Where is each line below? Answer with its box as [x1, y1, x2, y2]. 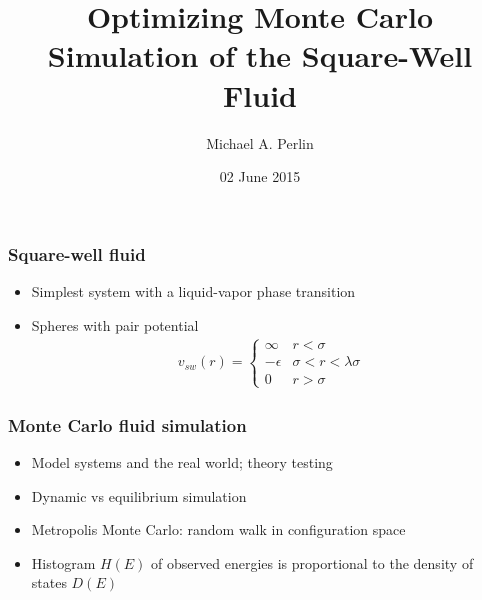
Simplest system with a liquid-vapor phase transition [31, 280, 356, 301]
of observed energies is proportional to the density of [151, 552, 474, 573]
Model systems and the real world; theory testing [31, 452, 333, 473]
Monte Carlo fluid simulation [8, 412, 247, 437]
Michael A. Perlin [206, 132, 314, 153]
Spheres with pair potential [31, 314, 199, 335]
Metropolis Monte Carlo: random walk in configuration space [31, 519, 406, 540]
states [31, 572, 67, 593]
